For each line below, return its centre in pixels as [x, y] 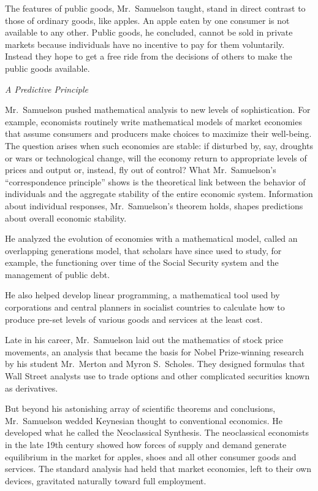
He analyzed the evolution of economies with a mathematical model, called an [151, 238]
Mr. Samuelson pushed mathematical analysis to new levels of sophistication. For [158, 110]
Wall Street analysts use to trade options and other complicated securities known [157, 376]
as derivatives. [32, 388]
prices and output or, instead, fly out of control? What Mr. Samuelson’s [141, 170]
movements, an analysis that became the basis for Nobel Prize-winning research [154, 351]
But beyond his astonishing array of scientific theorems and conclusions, [140, 408]
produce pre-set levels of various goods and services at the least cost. [134, 319]
